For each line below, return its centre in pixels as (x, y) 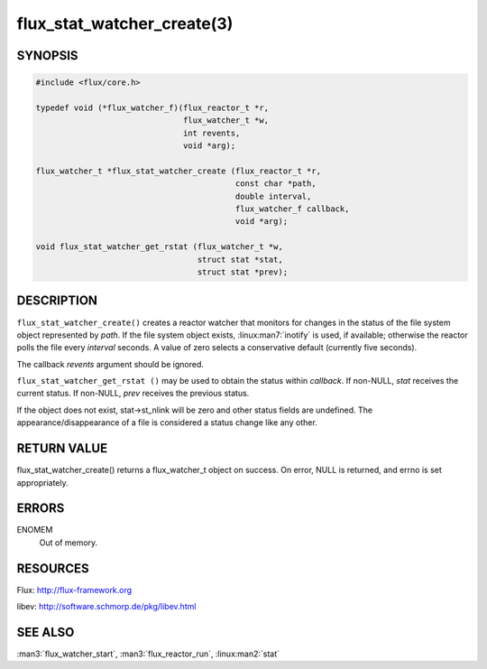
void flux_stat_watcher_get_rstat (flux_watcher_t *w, (159, 247)
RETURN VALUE (62, 448)
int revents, (211, 133)
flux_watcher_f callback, (292, 209)
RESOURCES (53, 568)
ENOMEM (35, 530)
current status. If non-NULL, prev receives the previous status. (133, 394)
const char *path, (276, 184)
